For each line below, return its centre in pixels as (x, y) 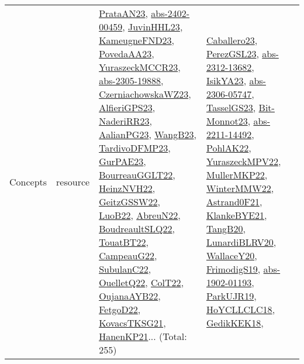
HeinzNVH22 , (127, 188)
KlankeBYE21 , (236, 215)
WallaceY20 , (232, 255)
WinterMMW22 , (240, 188)
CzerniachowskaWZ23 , (145, 94)
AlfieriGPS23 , (127, 107)
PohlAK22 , (229, 148)
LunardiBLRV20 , (241, 242)
